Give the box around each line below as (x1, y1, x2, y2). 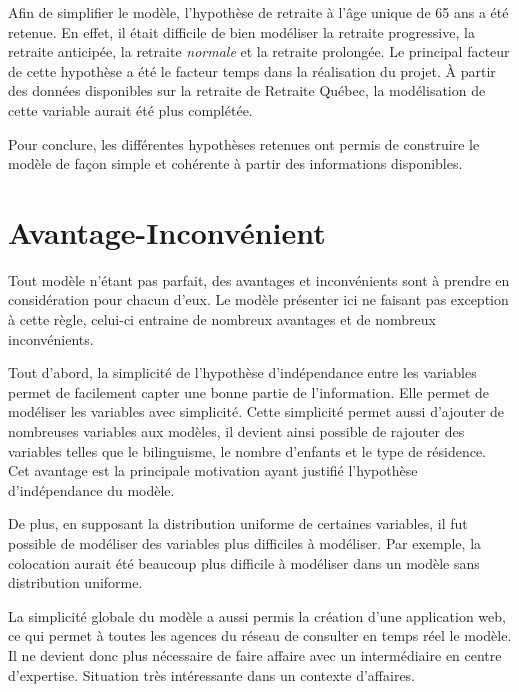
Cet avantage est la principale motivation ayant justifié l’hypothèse (8, 460, 418, 481)
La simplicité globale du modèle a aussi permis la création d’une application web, (8, 605, 506, 626)
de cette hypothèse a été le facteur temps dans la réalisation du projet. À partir (8, 60, 496, 81)
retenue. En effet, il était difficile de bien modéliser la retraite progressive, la (8, 21, 475, 42)
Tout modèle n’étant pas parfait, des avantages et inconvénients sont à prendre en (8, 269, 510, 290)
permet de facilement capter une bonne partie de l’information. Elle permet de (8, 381, 490, 402)
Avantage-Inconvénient (8, 211, 326, 252)
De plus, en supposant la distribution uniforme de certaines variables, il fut (8, 513, 468, 534)
